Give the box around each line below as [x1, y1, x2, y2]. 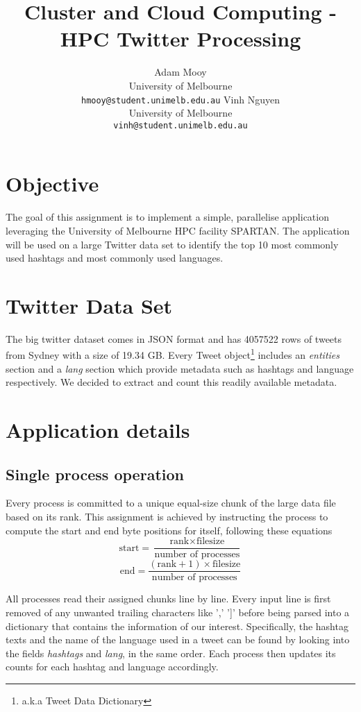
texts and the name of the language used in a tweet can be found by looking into [6, 632, 350, 647]
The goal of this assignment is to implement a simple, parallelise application [6, 210, 329, 224]
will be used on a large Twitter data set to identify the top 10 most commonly [6, 237, 339, 251]
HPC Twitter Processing [60, 24, 301, 53]
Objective [6, 169, 99, 198]
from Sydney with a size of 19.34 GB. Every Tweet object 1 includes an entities [6, 346, 340, 362]
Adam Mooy [154, 65, 207, 79]
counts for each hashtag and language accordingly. [6, 659, 219, 674]
